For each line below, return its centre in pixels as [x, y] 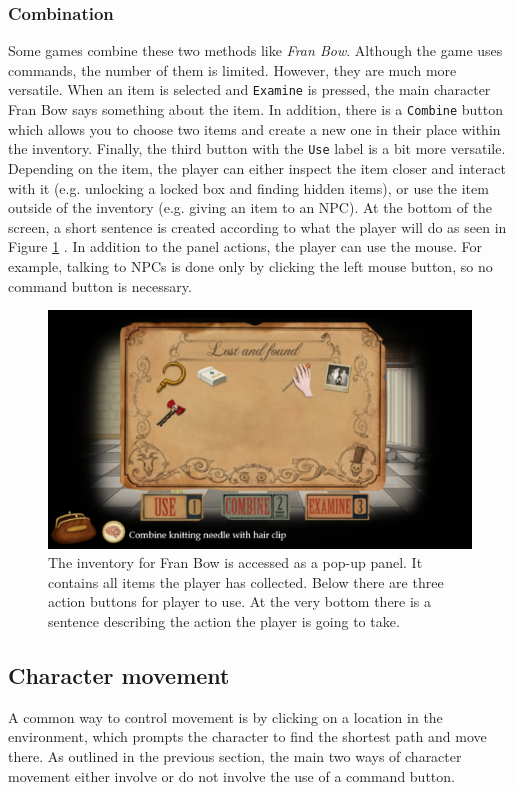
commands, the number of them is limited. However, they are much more [232, 69]
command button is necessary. [100, 285]
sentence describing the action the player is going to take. [224, 621]
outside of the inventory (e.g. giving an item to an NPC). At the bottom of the [250, 207]
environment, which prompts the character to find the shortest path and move [247, 736]
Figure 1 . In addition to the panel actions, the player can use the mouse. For [245, 246]
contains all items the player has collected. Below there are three [246, 581]
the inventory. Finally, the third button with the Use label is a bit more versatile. [257, 148]
